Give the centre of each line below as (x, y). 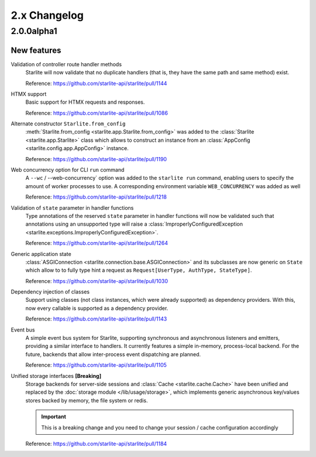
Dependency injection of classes (50, 292)
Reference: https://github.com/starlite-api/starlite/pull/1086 (97, 113)
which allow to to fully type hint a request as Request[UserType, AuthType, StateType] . (139, 270)
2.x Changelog (47, 15)
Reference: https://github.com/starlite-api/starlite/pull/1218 (96, 197)
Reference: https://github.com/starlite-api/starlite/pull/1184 (96, 444)
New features (36, 50)
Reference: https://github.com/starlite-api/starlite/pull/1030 (97, 281)
